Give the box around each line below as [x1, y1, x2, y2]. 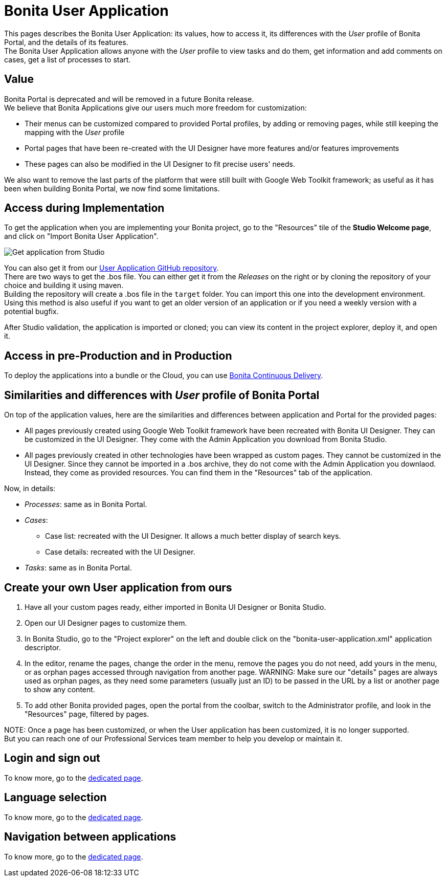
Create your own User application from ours [4, 581, 232, 594]
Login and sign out [4, 752, 100, 765]
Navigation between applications [4, 830, 176, 844]
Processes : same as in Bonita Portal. [25, 500, 147, 509]
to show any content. [25, 685, 95, 694]
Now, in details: [4, 484, 56, 493]
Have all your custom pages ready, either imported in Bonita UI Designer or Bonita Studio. [25, 602, 326, 611]
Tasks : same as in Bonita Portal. [25, 563, 132, 572]
